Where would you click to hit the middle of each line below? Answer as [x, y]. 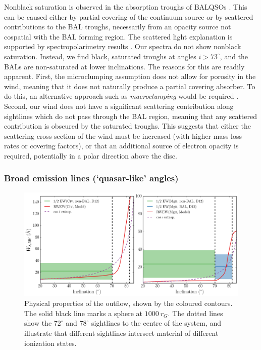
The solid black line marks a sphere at [84, 313]
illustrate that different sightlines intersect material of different [121, 333]
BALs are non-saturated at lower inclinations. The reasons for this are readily [124, 66]
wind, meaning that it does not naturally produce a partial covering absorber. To [130, 86]
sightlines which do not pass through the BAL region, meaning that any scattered [131, 116]
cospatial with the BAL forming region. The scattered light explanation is [118, 36]
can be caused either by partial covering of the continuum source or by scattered [129, 16]
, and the [234, 56]
